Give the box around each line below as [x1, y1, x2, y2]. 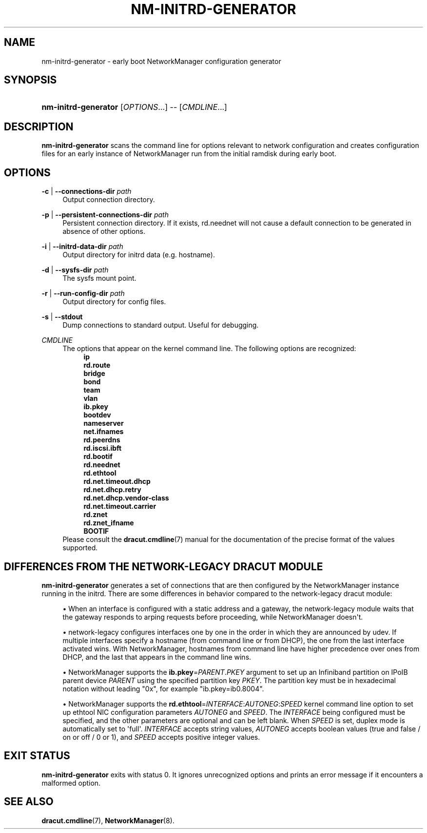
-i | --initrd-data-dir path [41, 242, 123, 251]
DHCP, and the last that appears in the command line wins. [62, 652, 252, 661]
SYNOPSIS [4, 74, 57, 86]
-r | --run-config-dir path [41, 289, 125, 298]
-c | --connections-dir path [41, 187, 132, 196]
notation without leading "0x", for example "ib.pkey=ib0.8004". [62, 684, 264, 693]
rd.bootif [83, 452, 113, 461]
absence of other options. [62, 227, 145, 236]
